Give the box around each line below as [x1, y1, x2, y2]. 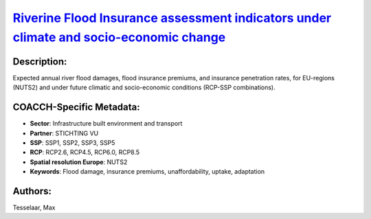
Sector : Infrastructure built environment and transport [30, 119, 183, 128]
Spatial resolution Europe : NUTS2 [30, 158, 128, 166]
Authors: [12, 185, 52, 197]
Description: [12, 56, 67, 67]
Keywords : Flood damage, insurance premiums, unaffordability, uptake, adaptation [30, 168, 265, 176]
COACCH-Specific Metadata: [12, 102, 140, 113]
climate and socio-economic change [12, 30, 226, 45]
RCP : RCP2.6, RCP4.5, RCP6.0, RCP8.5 [30, 148, 140, 157]
